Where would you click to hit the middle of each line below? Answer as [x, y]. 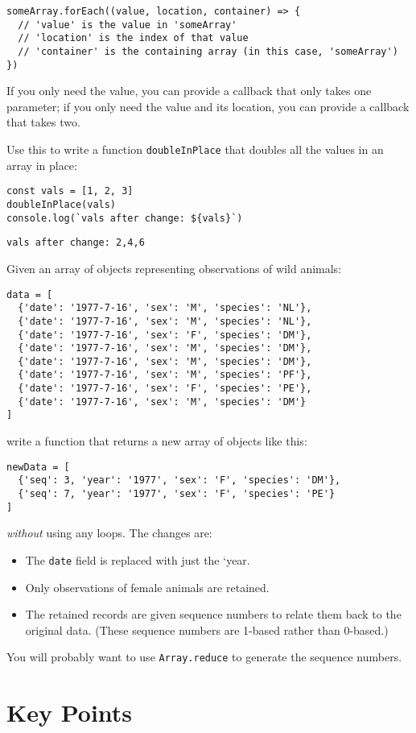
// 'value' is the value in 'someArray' [128, 25]
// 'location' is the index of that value [133, 38]
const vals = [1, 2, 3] [70, 191]
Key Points [70, 712]
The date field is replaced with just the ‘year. [138, 559]
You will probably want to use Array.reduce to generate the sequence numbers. [204, 657]
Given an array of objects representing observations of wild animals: [174, 268]
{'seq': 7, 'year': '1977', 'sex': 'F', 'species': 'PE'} [177, 494]
